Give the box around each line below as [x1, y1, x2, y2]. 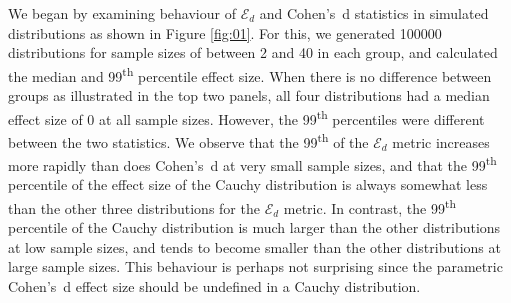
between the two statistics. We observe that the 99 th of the [8, 128, 369, 152]
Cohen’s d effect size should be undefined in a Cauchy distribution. [8, 276, 421, 296]
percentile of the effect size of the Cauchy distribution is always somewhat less [8, 174, 488, 195]
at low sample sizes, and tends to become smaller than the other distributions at [8, 236, 501, 257]
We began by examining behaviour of [8, 3, 236, 23]
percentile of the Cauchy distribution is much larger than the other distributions [8, 217, 501, 238]
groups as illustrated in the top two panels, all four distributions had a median [8, 85, 490, 106]
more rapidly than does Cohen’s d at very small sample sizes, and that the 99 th [8, 152, 497, 175]
